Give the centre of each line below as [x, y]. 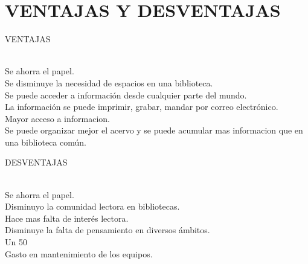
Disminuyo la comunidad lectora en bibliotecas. [92, 206]
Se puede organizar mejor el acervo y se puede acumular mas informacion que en [154, 130]
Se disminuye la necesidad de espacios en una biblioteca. [109, 82]
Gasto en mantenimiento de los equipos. [79, 253]
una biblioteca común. [46, 142]
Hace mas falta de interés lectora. [67, 218]
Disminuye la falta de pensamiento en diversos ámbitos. [107, 230]
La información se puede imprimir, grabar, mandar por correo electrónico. [142, 107]
